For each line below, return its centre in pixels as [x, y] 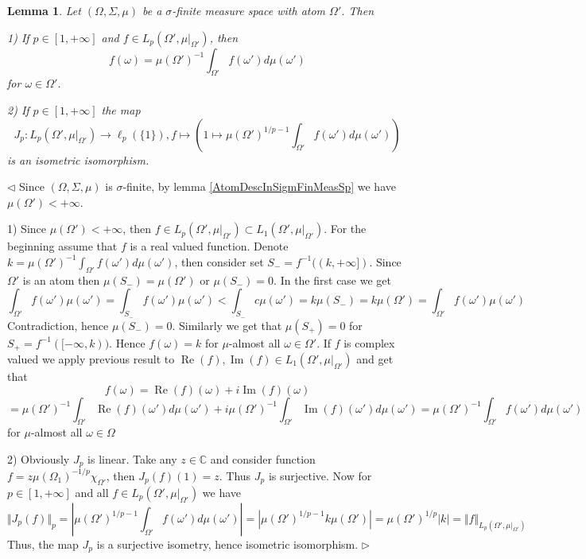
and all [92, 492]
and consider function [263, 458]
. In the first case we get [333, 279]
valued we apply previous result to [91, 359]
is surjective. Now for [320, 475]
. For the [345, 229]
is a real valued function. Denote [209, 246]
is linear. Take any [132, 458]
